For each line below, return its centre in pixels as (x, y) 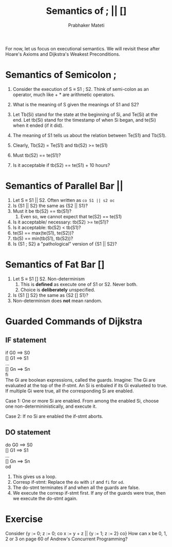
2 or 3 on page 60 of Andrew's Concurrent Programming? (66, 539)
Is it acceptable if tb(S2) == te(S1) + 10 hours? (61, 165)
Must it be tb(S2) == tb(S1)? (42, 211)
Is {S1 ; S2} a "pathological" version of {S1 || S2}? (65, 243)
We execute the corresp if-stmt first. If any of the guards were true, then (89, 493)
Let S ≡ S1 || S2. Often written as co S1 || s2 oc (64, 200)
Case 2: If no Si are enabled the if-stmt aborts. (54, 416)
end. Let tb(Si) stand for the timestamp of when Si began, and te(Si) (84, 120)
